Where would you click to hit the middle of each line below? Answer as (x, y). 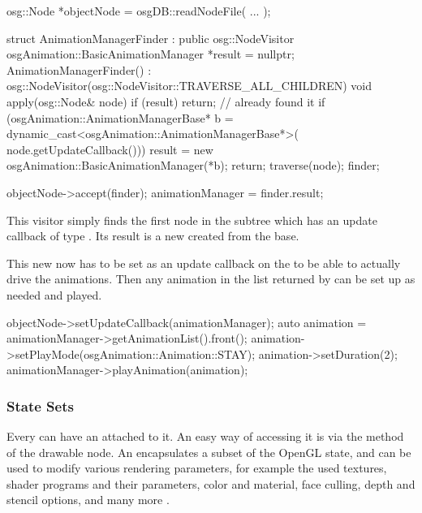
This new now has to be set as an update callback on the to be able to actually (204, 263)
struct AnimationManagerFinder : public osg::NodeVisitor (151, 38)
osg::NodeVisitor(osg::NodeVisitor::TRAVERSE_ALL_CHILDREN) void (189, 86)
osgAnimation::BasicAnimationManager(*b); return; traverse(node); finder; (193, 165)
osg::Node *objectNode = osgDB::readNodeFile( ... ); (139, 11)
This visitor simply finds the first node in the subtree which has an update (192, 220)
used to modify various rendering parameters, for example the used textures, (197, 468)
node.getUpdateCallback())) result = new (110, 149)
